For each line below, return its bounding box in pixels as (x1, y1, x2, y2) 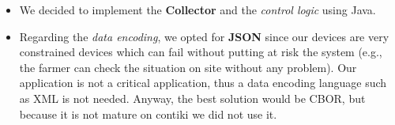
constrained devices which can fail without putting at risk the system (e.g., (19, 44, 382, 60)
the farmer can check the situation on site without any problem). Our (19, 59, 357, 75)
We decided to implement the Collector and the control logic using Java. (19, 2, 376, 17)
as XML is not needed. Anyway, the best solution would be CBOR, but (19, 89, 366, 106)
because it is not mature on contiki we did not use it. (19, 105, 277, 122)
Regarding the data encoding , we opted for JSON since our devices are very (19, 28, 389, 44)
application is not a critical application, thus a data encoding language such (19, 74, 387, 91)
